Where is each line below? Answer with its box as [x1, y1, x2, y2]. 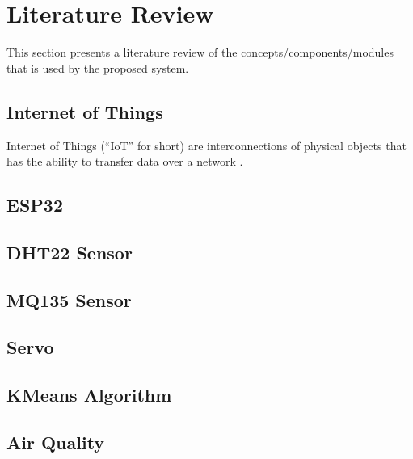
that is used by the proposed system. [6, 59, 189, 76]
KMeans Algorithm [6, 382, 172, 407]
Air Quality [6, 430, 105, 454]
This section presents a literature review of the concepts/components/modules [6, 44, 394, 61]
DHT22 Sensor [6, 239, 133, 264]
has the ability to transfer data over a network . [6, 153, 243, 170]
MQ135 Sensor [6, 287, 132, 312]
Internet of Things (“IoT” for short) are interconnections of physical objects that [6, 137, 407, 154]
